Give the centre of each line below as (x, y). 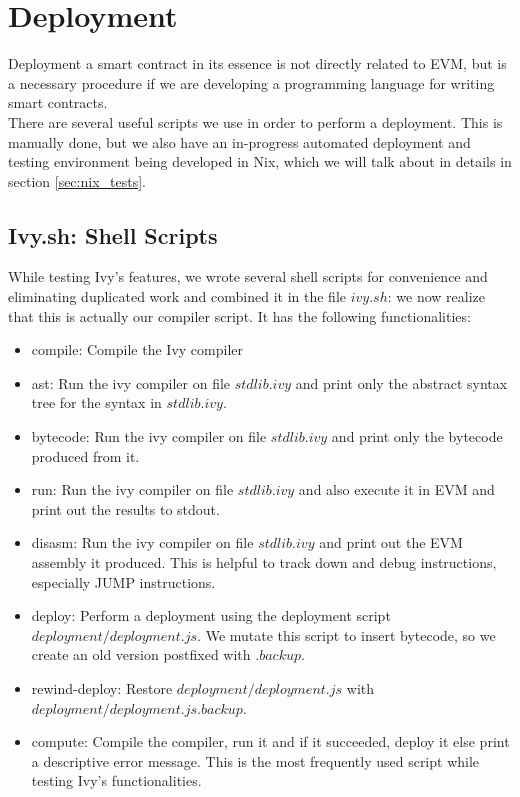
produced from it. (85, 455)
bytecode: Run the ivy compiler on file (149, 436)
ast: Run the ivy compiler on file (131, 382)
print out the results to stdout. (125, 508)
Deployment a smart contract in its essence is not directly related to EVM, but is (257, 63)
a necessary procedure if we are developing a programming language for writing (251, 82)
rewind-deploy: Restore (102, 687)
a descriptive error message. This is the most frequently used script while (255, 760)
